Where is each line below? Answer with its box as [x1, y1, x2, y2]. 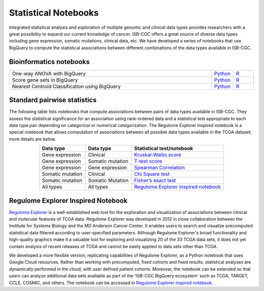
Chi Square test [134, 171, 170, 178]
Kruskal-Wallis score [134, 151, 181, 158]
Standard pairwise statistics [9, 96, 97, 104]
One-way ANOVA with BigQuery [12, 70, 86, 77]
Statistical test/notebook [134, 145, 193, 152]
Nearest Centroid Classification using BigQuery [12, 83, 121, 90]
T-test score [134, 158, 162, 165]
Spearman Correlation [134, 164, 185, 171]
